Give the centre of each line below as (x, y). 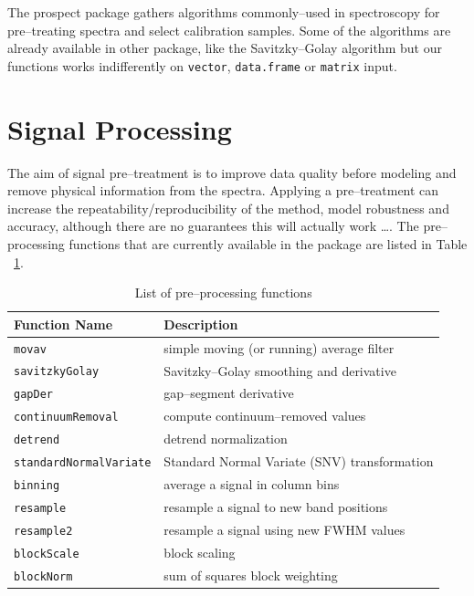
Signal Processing (120, 128)
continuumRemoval (66, 418)
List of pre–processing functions (223, 293)
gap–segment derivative (229, 393)
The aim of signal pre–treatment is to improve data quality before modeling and (232, 172)
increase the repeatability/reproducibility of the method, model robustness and (228, 208)
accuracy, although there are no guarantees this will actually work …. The (213, 226)
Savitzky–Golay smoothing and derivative (280, 370)
